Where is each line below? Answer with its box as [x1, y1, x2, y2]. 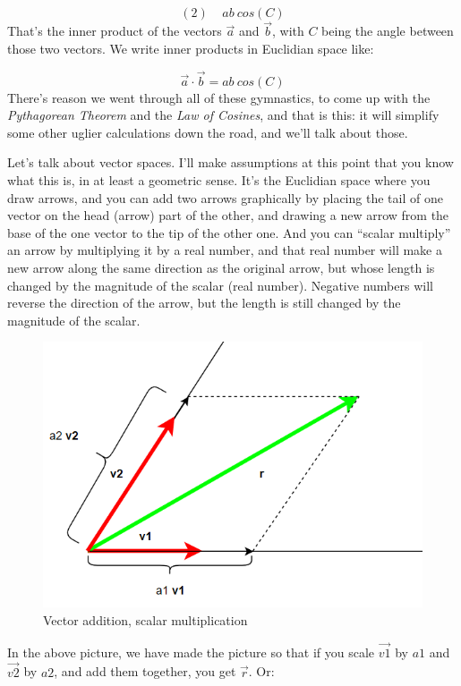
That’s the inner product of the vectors [7, 21, 222, 40]
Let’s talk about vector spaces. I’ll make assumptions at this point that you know [7, 153, 454, 172]
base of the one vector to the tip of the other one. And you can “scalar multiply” [7, 223, 451, 241]
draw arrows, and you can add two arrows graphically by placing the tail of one [7, 188, 443, 207]
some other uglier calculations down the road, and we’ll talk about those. [7, 123, 408, 141]
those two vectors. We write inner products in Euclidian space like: [7, 38, 374, 57]
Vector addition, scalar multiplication [43, 611, 248, 630]
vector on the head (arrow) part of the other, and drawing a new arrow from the [7, 206, 449, 224]
